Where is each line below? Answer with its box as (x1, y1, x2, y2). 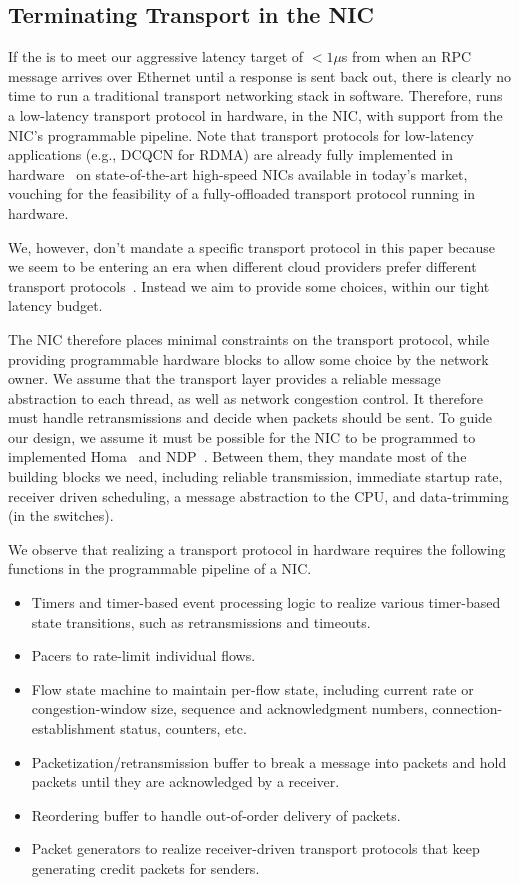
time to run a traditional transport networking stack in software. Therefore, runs (8, 85, 503, 106)
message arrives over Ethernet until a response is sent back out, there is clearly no (8, 65, 512, 86)
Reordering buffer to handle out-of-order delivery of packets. (31, 804, 401, 825)
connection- (432, 698, 503, 719)
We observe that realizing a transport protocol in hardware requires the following (8, 538, 506, 559)
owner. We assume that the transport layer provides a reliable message (8, 368, 441, 389)
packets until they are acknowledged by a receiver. (31, 771, 340, 792)
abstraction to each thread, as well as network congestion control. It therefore (8, 387, 483, 408)
